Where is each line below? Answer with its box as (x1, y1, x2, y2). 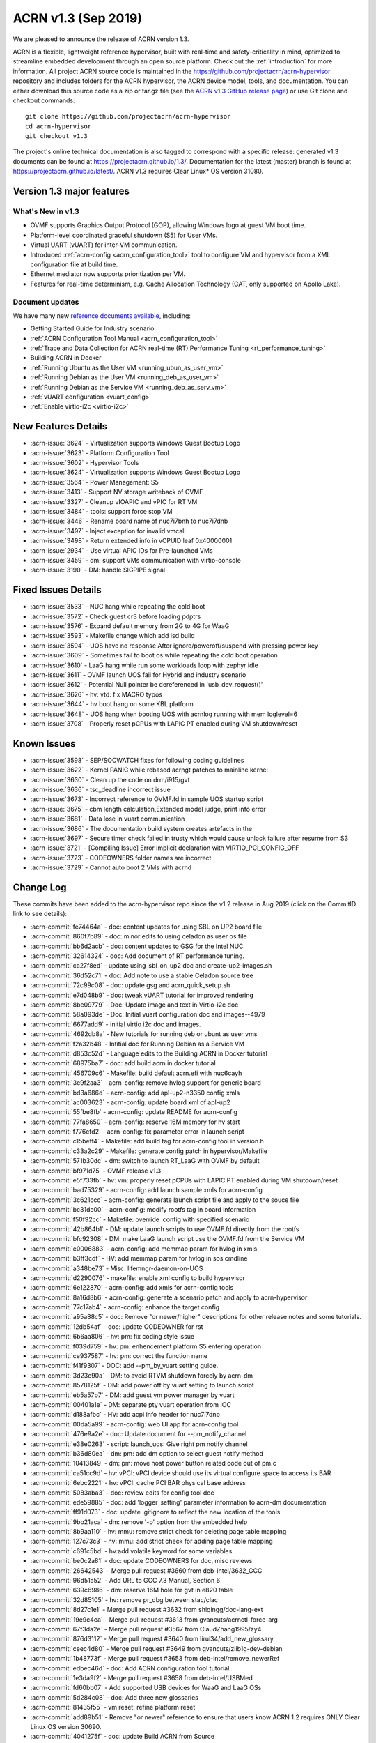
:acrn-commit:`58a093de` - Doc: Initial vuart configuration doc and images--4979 (30, 1010, 265, 1019)
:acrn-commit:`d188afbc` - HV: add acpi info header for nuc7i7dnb (30, 1410, 221, 1419)
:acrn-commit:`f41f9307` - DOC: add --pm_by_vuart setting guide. (30, 1362, 219, 1370)
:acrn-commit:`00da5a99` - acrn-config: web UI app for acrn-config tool (30, 1419, 239, 1429)
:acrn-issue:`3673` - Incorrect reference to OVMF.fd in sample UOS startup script (30, 795, 264, 803)
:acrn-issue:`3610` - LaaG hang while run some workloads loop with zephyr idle (30, 661, 259, 669)
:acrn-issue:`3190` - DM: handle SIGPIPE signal (30, 565, 166, 574)
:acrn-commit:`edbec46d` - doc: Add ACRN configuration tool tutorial (30, 1664, 230, 1673)
